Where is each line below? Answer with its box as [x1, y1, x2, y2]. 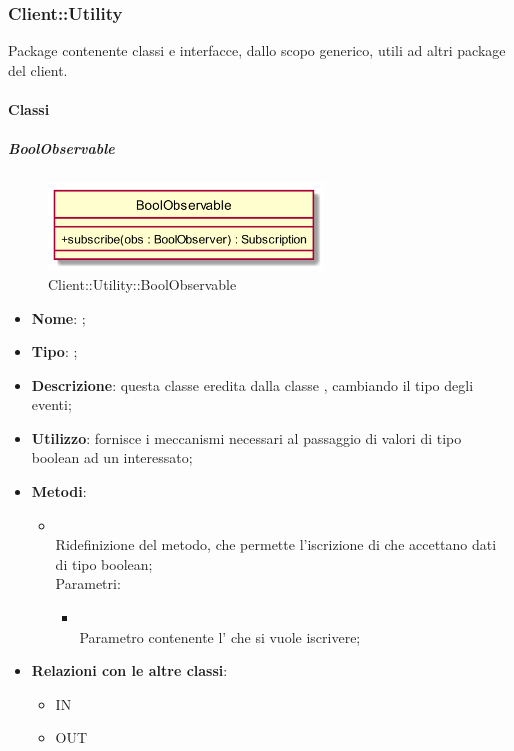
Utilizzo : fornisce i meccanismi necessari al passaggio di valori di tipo [31, 427, 462, 448]
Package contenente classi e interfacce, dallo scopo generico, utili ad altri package [8, 40, 506, 61]
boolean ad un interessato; [31, 447, 193, 468]
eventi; [31, 394, 72, 415]
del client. [8, 59, 68, 80]
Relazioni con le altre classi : [31, 660, 228, 681]
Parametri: [55, 573, 121, 594]
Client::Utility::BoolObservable [48, 273, 237, 294]
